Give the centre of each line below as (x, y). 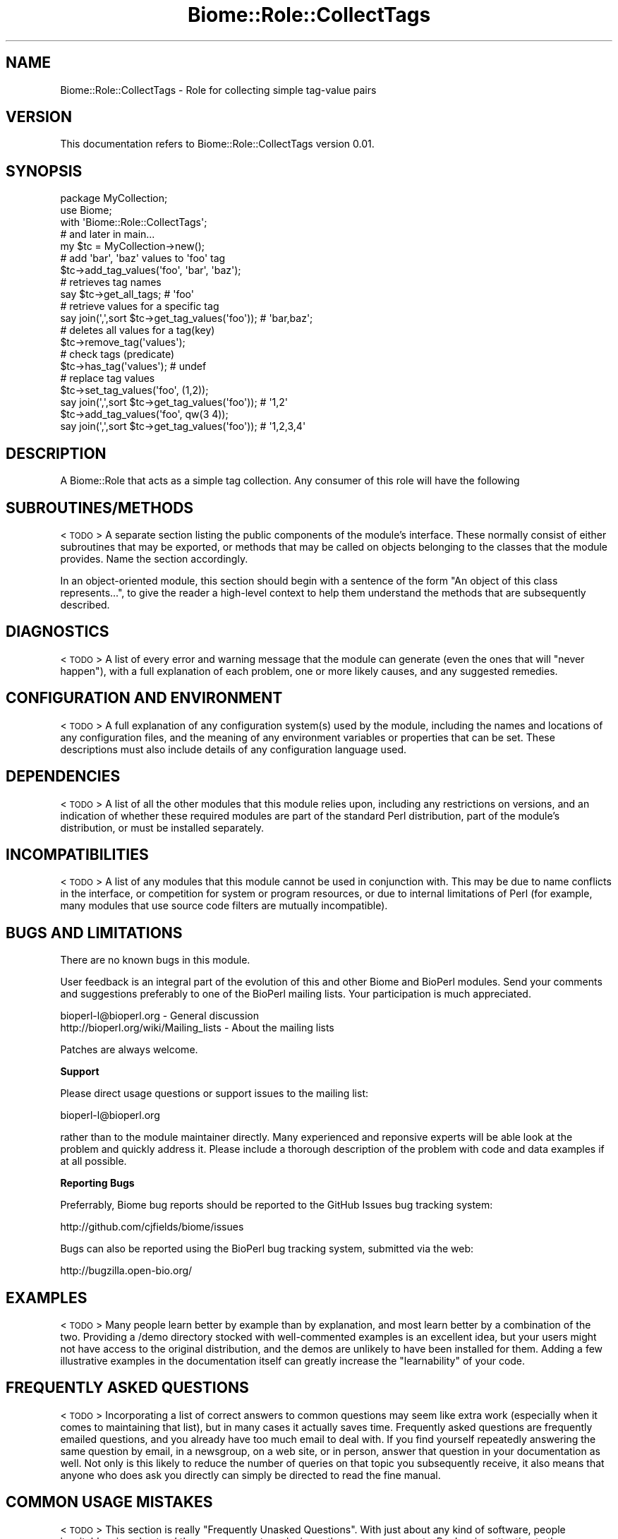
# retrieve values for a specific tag (140, 306)
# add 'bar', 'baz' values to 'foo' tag (143, 258)
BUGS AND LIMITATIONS (94, 933)
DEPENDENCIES (63, 777)
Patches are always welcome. (129, 1050)
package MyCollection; (114, 198)
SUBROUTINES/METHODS (100, 508)
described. (85, 604)
